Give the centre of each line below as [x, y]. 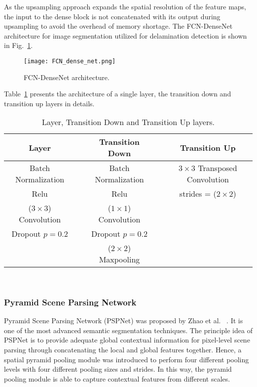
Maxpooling [119, 259]
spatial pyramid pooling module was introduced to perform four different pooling [127, 359]
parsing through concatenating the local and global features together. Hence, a [123, 349]
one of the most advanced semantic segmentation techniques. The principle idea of [128, 330]
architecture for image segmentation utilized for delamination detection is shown [126, 35]
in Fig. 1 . [18, 45]
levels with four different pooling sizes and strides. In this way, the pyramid [118, 369]
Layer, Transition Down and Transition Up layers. [128, 122]
